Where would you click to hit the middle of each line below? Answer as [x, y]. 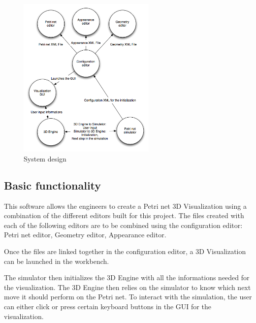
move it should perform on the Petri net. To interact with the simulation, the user [128, 297]
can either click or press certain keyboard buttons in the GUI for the [108, 306]
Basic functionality [53, 185]
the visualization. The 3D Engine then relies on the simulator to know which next [128, 287]
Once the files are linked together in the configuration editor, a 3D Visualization [125, 251]
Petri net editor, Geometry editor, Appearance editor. [85, 235]
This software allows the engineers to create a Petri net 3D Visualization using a [125, 206]
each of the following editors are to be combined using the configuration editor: [123, 225]
